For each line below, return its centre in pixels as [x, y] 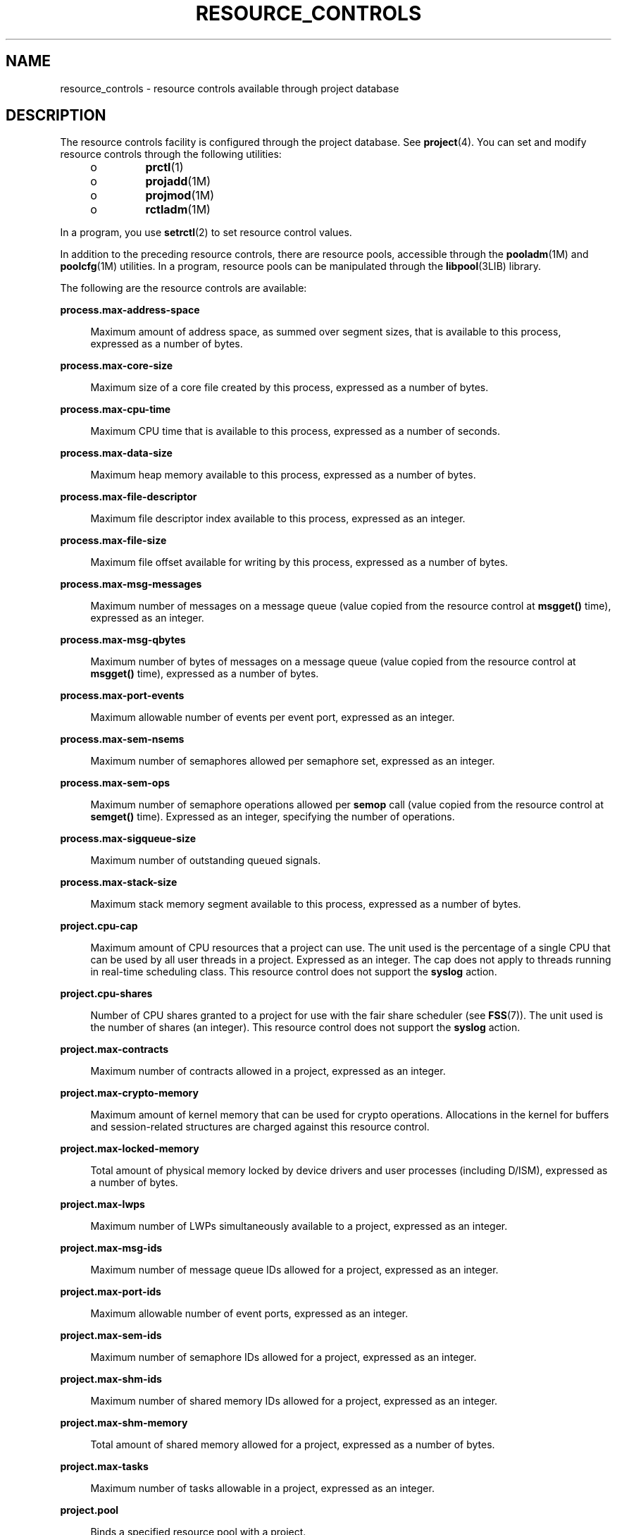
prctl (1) [164, 167]
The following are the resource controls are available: [183, 288]
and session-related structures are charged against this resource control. [260, 1127]
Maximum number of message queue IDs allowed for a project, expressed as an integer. [294, 1270]
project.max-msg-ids [111, 1248]
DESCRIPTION [56, 116]
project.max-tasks [104, 1467]
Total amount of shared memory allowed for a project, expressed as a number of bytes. [293, 1445]
